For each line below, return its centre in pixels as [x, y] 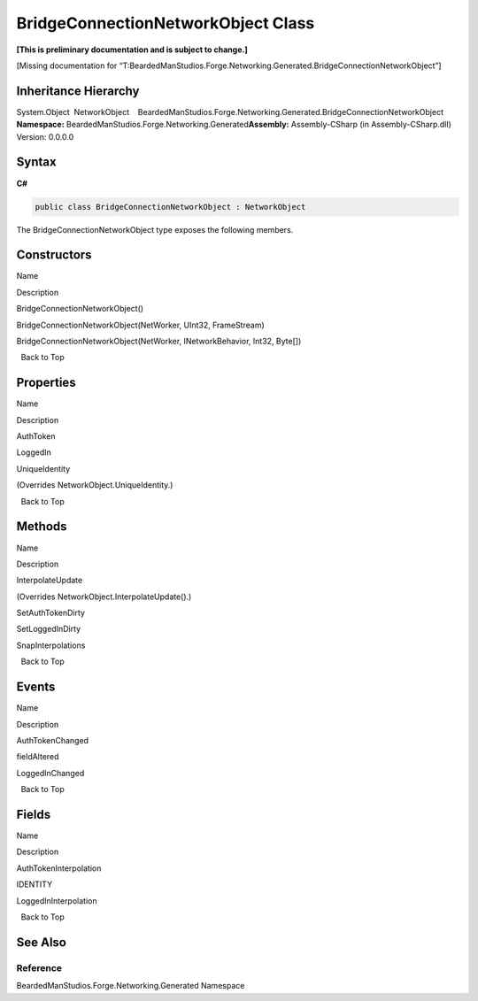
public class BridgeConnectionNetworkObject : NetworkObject [170, 207]
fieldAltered [38, 757]
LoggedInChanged [50, 773]
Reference [39, 967]
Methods [42, 527]
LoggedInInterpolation [57, 901]
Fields [34, 814]
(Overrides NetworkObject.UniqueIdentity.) [95, 485]
